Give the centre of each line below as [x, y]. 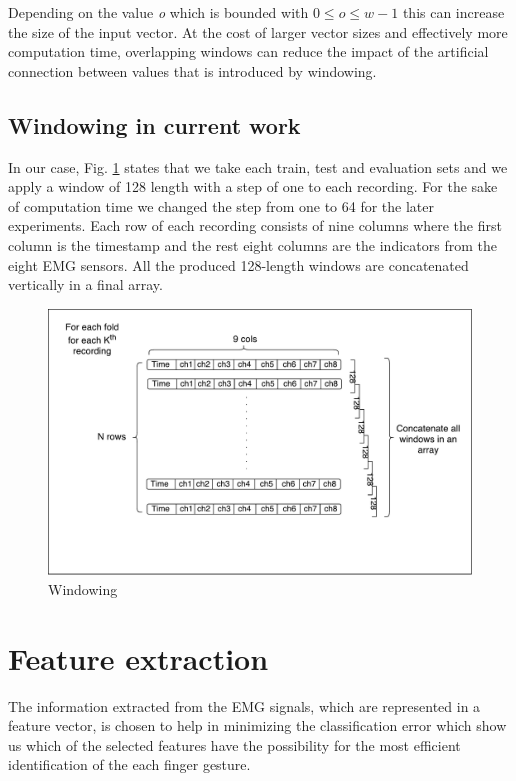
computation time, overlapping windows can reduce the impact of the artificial [248, 51]
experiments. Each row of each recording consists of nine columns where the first [255, 225]
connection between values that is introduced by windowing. [192, 70]
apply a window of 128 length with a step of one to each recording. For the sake [253, 186]
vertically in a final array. [85, 284]
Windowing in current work [154, 124]
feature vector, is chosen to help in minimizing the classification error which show [257, 725]
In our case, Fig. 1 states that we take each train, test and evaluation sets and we [258, 166]
